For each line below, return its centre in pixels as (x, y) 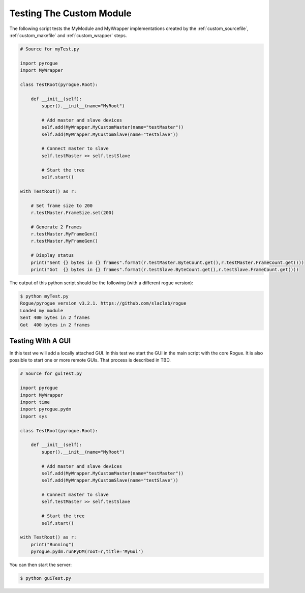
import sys (34, 416)
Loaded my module (42, 310)
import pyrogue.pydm (45, 409)
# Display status (52, 255)
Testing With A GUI (40, 341)
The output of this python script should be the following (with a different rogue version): (101, 283)
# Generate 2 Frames (56, 227)
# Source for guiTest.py (51, 374)
